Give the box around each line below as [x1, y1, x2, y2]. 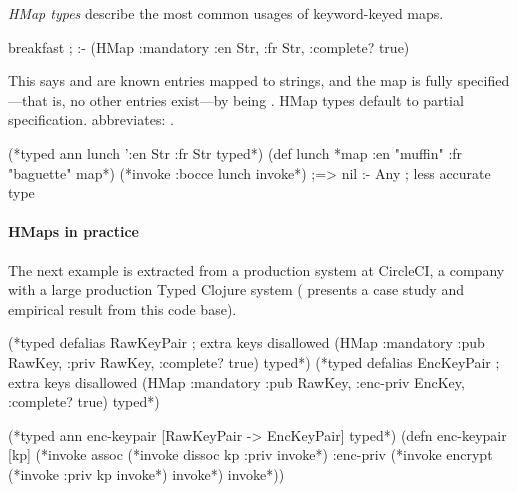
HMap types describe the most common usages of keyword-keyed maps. [8, 3, 444, 23]
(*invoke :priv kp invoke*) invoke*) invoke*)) [8, 463, 285, 484]
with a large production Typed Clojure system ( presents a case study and [8, 279, 464, 300]
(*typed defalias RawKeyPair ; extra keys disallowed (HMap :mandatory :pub [8, 332, 485, 353]
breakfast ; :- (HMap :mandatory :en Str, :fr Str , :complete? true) [8, 36, 410, 57]
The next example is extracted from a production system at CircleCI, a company [8, 259, 505, 280]
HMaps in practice [8, 221, 139, 242]
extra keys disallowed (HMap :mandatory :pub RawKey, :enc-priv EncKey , [8, 371, 465, 392]
